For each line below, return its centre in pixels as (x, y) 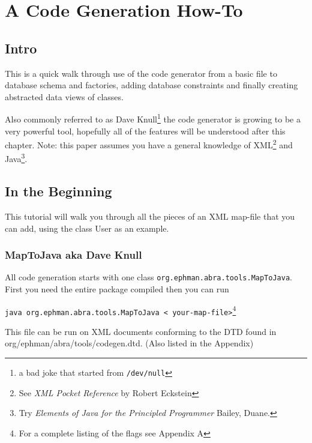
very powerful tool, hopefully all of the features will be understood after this (145, 131)
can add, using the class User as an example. (87, 228)
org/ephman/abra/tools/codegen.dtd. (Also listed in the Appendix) (129, 343)
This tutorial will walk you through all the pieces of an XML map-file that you (150, 216)
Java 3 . (16, 158)
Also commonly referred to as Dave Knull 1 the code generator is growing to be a (153, 118)
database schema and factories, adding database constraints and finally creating (151, 85)
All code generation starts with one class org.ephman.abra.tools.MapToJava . (148, 277)
